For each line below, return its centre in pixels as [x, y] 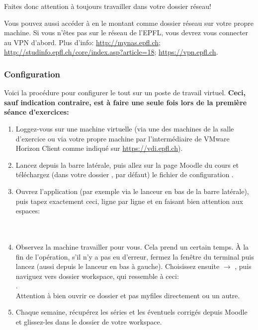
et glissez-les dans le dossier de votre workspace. [89, 322]
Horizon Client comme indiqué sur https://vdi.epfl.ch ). [99, 148]
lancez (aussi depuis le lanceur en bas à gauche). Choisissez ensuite [118, 266]
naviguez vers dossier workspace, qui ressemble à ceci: [97, 276]
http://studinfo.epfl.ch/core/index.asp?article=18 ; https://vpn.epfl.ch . [111, 52]
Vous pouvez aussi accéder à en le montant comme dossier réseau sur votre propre [129, 23]
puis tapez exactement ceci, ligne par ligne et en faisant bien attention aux [129, 201]
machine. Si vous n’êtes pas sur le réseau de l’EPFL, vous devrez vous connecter [126, 33]
